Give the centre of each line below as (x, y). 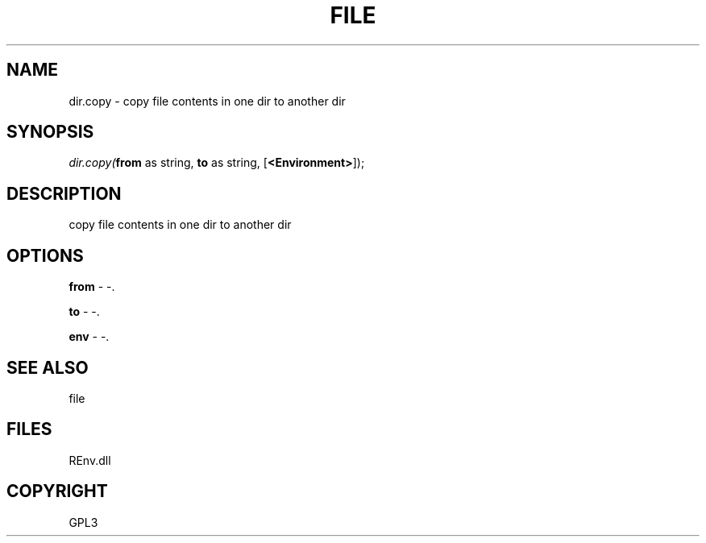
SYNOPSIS (50, 132)
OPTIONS (45, 255)
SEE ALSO (48, 367)
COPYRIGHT (57, 491)
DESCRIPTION (64, 193)
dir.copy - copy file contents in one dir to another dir (207, 101)
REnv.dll (90, 460)
